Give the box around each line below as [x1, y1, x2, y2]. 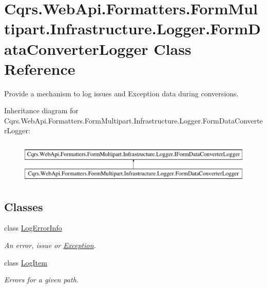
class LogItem [4, 257, 47, 268]
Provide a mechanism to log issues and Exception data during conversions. [4, 88, 239, 98]
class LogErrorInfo [4, 222, 62, 233]
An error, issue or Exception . [4, 240, 96, 251]
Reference [4, 58, 75, 79]
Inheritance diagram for [4, 105, 79, 116]
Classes [4, 198, 43, 214]
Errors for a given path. [4, 274, 79, 285]
